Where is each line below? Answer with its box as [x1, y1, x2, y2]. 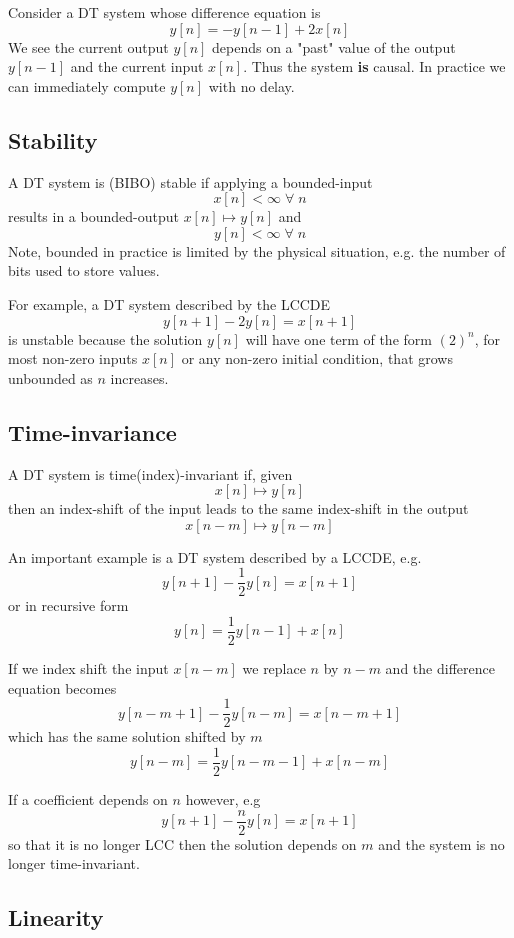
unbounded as [8, 367, 93, 388]
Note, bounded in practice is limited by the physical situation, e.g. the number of [8, 240, 506, 261]
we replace [242, 658, 306, 679]
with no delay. [208, 75, 295, 96]
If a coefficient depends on [8, 788, 168, 809]
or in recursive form [8, 595, 129, 616]
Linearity [8, 902, 104, 933]
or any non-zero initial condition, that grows [181, 348, 453, 369]
